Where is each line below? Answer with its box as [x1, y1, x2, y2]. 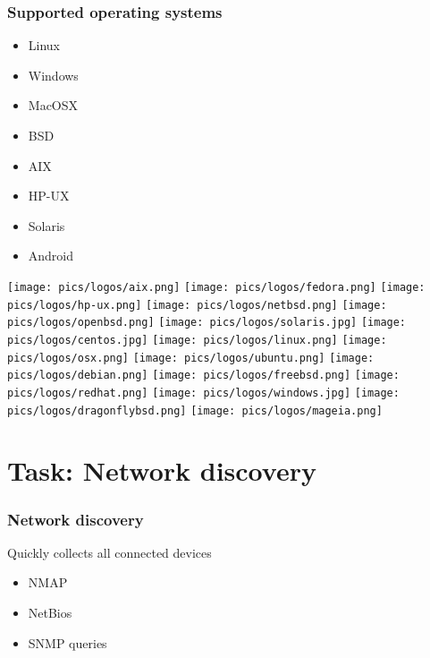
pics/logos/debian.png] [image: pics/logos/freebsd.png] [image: [7, 369, 400, 382]
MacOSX [28, 96, 79, 115]
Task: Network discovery [7, 452, 316, 489]
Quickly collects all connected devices [7, 543, 212, 561]
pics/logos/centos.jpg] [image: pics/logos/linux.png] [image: [7, 333, 387, 346]
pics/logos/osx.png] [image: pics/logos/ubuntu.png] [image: [7, 351, 375, 364]
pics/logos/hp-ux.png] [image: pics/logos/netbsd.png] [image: [7, 298, 387, 312]
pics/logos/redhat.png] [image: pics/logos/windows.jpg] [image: [7, 386, 400, 399]
